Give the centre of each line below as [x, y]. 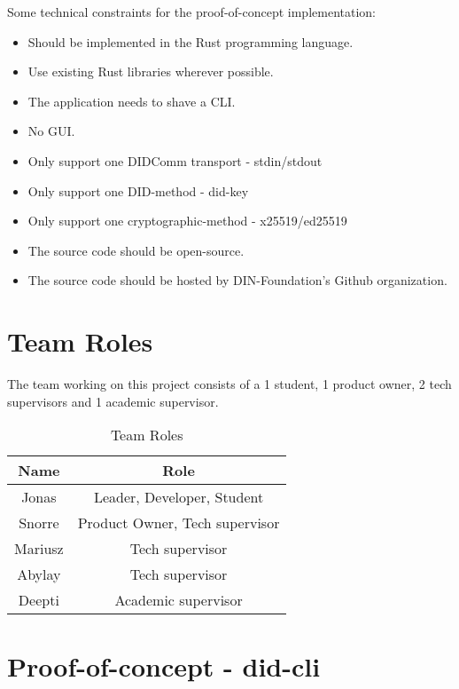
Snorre [39, 523]
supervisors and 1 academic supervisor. [113, 401]
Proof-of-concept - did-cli [164, 666]
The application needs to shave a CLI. [132, 101]
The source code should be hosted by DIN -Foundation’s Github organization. [237, 280]
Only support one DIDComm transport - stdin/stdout [175, 160]
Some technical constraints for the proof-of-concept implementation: [191, 12]
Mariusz [39, 549]
